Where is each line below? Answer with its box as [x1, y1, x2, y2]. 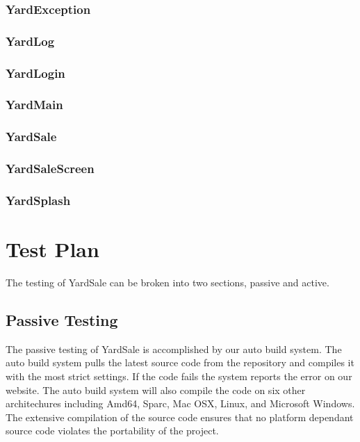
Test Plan [6, 235, 99, 263]
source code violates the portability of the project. [6, 423, 219, 438]
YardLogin [6, 64, 65, 81]
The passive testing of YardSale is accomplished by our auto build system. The [6, 341, 342, 356]
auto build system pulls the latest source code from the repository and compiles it [6, 355, 354, 370]
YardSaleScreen [6, 160, 95, 177]
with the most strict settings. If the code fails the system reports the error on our [6, 369, 352, 384]
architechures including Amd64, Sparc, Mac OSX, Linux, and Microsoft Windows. [6, 396, 355, 411]
